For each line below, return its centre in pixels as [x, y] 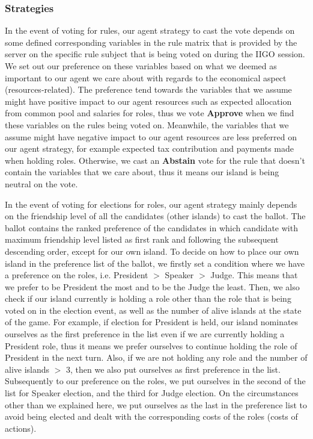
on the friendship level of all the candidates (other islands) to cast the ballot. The [155, 216]
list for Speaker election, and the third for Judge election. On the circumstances [152, 393]
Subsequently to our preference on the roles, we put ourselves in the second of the [155, 381]
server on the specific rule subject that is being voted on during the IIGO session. [155, 54]
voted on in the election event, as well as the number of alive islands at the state [153, 310]
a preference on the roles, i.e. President [77, 275]
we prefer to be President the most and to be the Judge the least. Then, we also [152, 286]
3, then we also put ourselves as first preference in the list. [173, 369]
